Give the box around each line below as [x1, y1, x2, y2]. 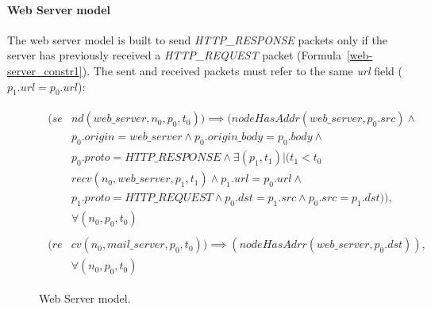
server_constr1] [7, 62, 83, 78]
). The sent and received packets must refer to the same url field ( [82, 62, 402, 78]
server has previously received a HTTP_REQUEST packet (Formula [7, 47, 341, 63]
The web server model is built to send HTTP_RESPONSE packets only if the [7, 31, 387, 48]
